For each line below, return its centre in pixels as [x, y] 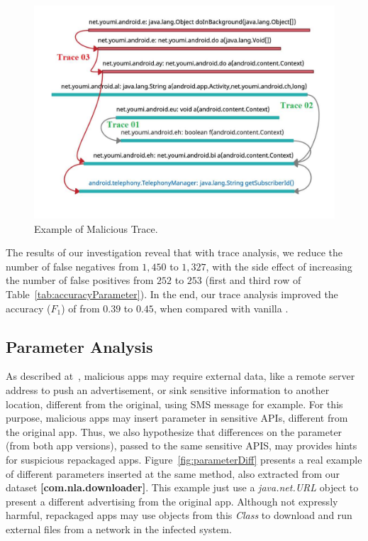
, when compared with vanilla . [221, 308]
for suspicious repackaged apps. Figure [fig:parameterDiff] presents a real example [184, 459]
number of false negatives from [72, 266]
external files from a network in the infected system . [119, 529]
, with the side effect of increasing [279, 266]
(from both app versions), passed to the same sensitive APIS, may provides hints [182, 446]
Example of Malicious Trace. [96, 228]
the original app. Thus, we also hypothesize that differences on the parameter [174, 431]
